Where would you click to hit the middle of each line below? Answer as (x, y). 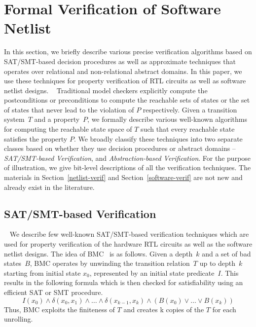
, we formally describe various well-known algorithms (167, 119)
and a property (57, 119)
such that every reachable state (188, 129)
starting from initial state (42, 272)
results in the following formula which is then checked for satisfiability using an (124, 282)
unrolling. (18, 319)
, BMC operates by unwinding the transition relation (110, 263)
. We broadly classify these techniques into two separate (158, 138)
